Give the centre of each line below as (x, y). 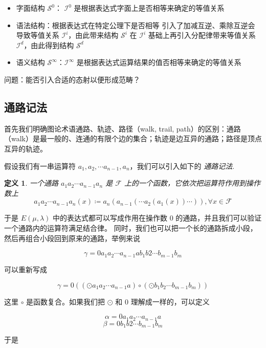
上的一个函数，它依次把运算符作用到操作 (192, 183)
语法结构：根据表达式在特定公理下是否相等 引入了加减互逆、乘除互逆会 (136, 25)
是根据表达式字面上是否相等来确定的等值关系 (149, 8)
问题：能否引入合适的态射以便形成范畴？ (72, 79)
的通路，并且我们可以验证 (219, 218)
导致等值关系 (38, 35)
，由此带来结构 (93, 35)
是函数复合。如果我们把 (66, 301)
